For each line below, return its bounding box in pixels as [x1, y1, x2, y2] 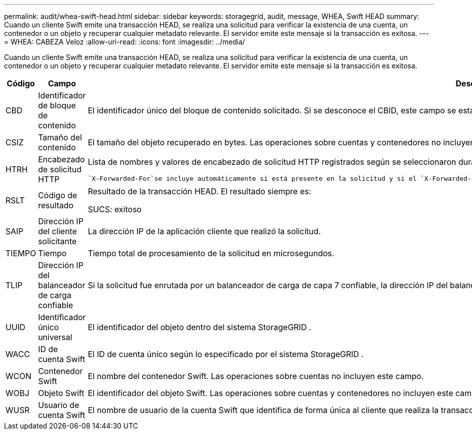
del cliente [38, 226, 77, 236]
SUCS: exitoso [87, 204, 142, 214]
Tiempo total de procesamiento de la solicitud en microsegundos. [87, 248, 334, 258]
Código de [38, 190, 77, 200]
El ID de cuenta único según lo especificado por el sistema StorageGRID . [87, 349, 364, 359]
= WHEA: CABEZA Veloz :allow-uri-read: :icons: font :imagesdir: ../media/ [4, 37, 245, 46]
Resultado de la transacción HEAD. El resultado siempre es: [87, 186, 311, 196]
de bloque [38, 100, 76, 110]
